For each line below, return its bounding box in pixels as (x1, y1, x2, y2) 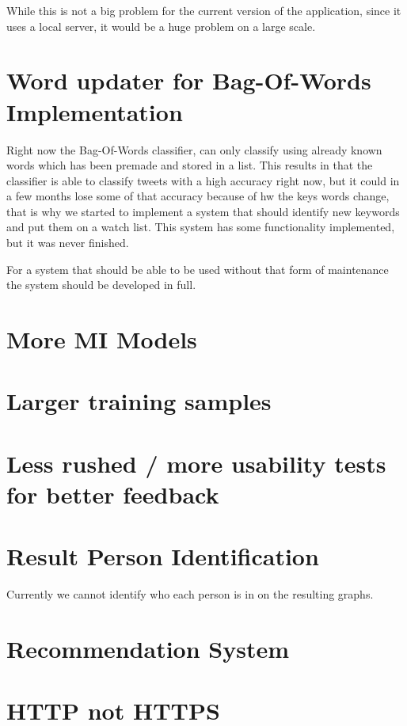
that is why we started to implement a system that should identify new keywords (6, 203, 400, 219)
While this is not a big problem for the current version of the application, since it (6, 2, 401, 18)
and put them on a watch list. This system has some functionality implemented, (6, 219, 395, 235)
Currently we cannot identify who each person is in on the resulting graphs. (6, 586, 374, 602)
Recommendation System (6, 633, 290, 665)
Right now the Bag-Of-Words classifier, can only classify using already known (6, 141, 382, 158)
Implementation (6, 95, 183, 127)
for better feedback (6, 477, 219, 510)
